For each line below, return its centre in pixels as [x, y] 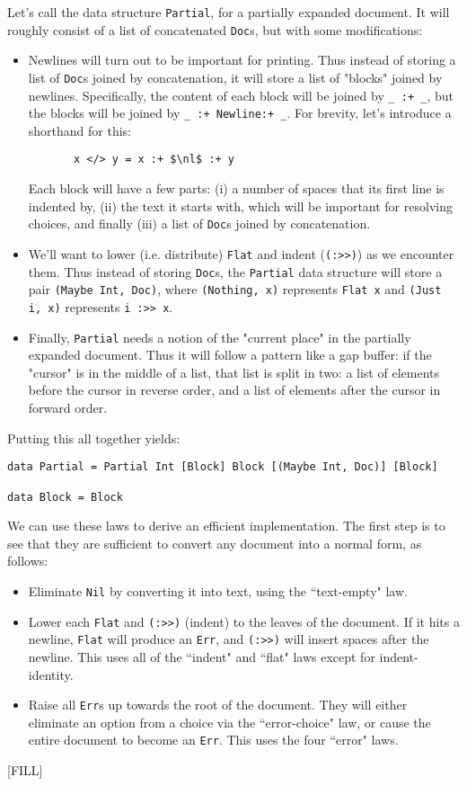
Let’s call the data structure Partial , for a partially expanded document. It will [229, 12]
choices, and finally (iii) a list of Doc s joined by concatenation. [199, 223]
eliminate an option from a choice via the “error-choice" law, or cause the [229, 722]
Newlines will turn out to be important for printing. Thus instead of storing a [242, 60]
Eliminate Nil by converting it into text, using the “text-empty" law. [218, 590]
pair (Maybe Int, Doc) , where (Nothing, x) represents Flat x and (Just [235, 289]
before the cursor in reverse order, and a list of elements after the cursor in [234, 390]
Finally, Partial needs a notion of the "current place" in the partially [220, 337]
